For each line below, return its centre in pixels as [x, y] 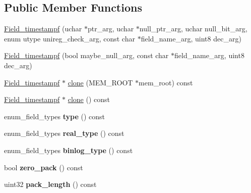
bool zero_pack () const [44, 167]
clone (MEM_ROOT [100, 82]
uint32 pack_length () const [50, 184]
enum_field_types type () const [55, 116]
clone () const [89, 99]
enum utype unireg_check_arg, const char [70, 38]
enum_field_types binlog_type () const [69, 150]
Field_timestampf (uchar [43, 29]
